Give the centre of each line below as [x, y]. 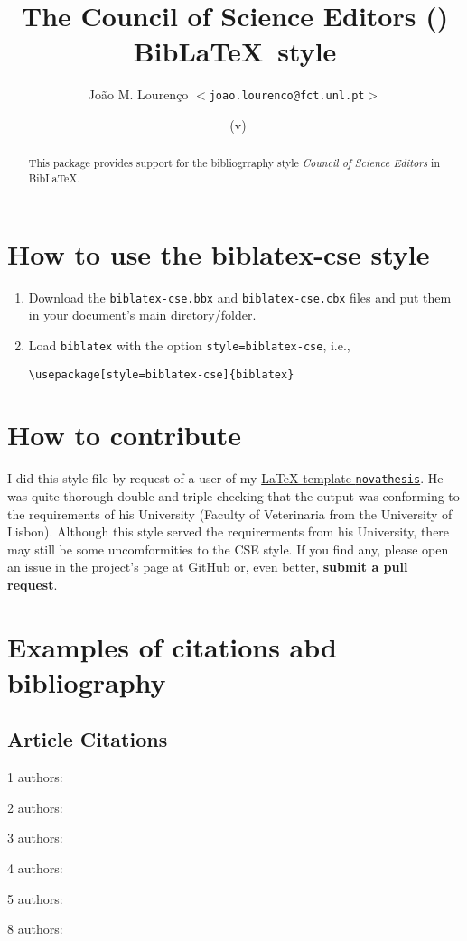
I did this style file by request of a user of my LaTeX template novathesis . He [225, 478]
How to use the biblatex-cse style [219, 253]
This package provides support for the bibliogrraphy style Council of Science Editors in [234, 163]
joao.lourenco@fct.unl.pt [287, 96]
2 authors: [35, 807]
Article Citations [88, 739]
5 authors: [35, 898]
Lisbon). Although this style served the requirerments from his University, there [229, 531]
